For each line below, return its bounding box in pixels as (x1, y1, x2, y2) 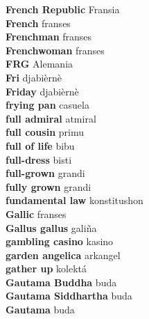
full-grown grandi (6, 166, 85, 180)
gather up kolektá (6, 261, 87, 276)
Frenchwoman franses (6, 42, 105, 57)
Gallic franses (6, 206, 67, 221)
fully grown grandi (6, 179, 91, 194)
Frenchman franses (6, 29, 92, 44)
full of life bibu (6, 138, 75, 153)
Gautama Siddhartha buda (6, 288, 132, 303)
